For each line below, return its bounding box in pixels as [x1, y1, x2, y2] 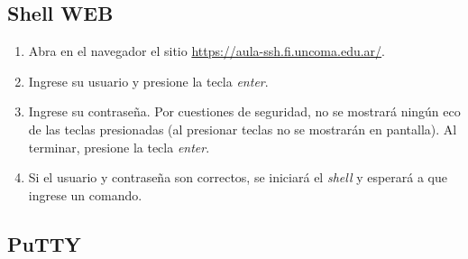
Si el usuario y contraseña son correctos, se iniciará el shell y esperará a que [28, 168, 448, 187]
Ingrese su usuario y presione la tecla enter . [28, 71, 269, 90]
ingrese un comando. [28, 185, 142, 204]
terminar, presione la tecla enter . [28, 137, 210, 156]
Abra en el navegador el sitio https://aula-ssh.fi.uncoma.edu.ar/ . [28, 42, 385, 60]
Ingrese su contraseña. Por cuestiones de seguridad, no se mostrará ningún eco [28, 102, 461, 121]
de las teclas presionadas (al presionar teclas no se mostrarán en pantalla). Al [28, 119, 457, 138]
